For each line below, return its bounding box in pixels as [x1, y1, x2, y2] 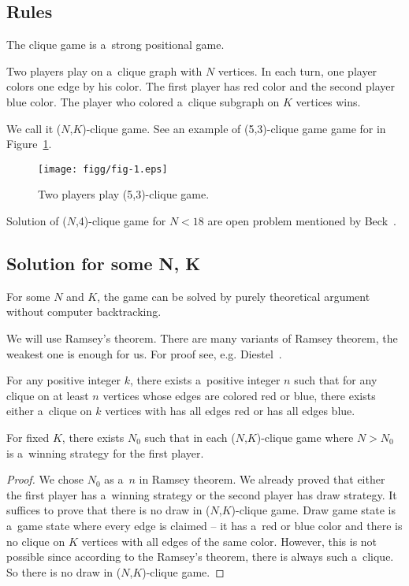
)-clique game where [256, 428, 354, 445]
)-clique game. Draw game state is [231, 502, 396, 518]
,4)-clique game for [75, 213, 166, 229]
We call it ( [6, 120, 61, 136]
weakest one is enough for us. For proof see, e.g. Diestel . [6, 345, 282, 362]
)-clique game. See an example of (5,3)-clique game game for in [82, 120, 386, 136]
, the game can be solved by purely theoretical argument [97, 287, 370, 304]
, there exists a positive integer [129, 372, 281, 388]
